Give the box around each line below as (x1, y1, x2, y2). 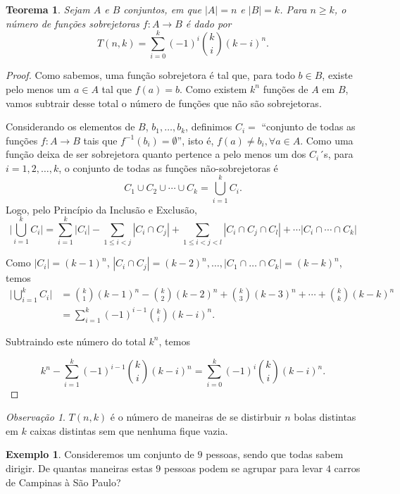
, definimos (185, 119, 232, 134)
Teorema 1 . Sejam (6, 2, 90, 16)
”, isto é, (177, 132, 214, 147)
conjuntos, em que (123, 2, 201, 16)
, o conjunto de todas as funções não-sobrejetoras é (58, 160, 278, 175)
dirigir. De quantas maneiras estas (6, 461, 153, 476)
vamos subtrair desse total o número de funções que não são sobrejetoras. (6, 95, 322, 110)
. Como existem (180, 81, 247, 96)
